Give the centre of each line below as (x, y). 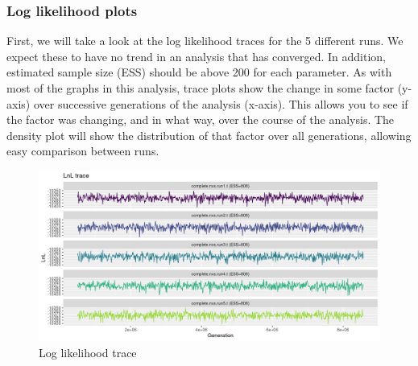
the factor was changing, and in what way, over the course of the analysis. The (201, 119)
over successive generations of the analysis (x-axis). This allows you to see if (221, 103)
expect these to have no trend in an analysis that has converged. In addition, (196, 56)
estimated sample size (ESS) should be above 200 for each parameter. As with (199, 72)
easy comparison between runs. (83, 151)
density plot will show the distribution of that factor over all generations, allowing (209, 135)
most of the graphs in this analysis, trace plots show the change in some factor (200, 88)
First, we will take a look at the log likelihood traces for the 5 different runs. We (205, 41)
